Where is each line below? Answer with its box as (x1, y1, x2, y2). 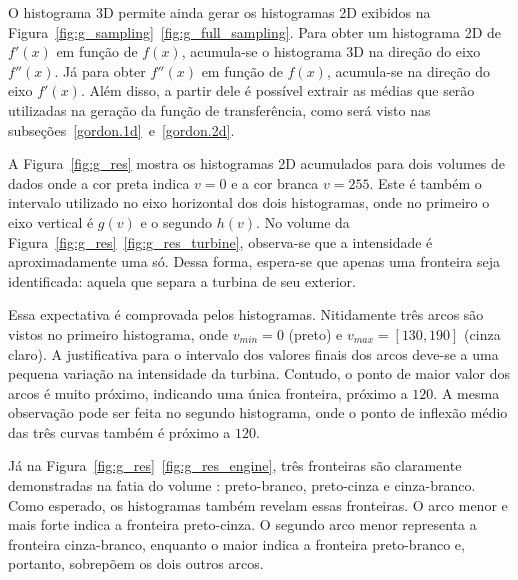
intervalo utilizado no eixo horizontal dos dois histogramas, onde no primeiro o (8, 192, 490, 213)
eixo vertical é (8, 211, 94, 232)
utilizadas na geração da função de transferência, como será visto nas (8, 99, 431, 120)
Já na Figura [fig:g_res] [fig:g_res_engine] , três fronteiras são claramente (8, 455, 462, 476)
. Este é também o (369, 172, 482, 193)
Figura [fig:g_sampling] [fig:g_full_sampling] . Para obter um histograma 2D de (8, 21, 502, 42)
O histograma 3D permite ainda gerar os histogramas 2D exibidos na (8, 2, 431, 22)
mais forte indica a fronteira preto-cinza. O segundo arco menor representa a (8, 514, 477, 535)
